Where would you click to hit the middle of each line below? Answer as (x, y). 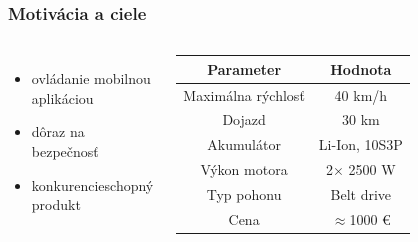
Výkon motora (244, 169)
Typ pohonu (244, 193)
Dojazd (244, 119)
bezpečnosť (65, 151)
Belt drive (361, 193)
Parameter (244, 68)
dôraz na (58, 131)
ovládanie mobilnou (91, 78)
